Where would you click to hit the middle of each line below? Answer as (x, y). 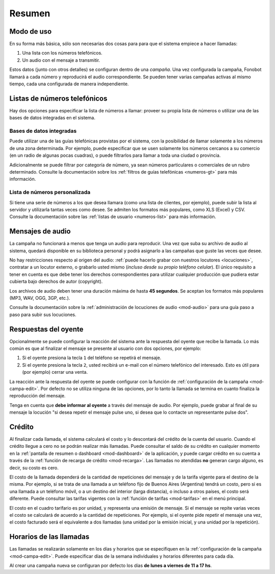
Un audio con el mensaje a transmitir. (61, 60)
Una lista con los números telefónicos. (62, 53)
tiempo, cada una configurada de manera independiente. (69, 84)
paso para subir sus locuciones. (43, 315)
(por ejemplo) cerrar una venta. (55, 372)
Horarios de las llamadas (49, 537)
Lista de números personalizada (50, 193)
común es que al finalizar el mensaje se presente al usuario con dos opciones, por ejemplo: (105, 349)
